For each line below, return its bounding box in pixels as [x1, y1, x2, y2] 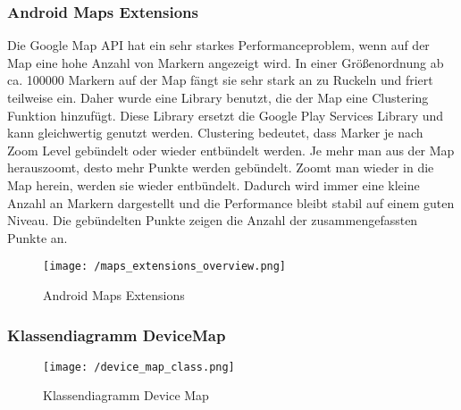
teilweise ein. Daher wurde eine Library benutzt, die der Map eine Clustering [7, 88, 429, 106]
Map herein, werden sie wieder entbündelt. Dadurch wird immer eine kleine [7, 175, 420, 194]
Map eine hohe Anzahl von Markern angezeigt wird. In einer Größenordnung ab [7, 53, 444, 71]
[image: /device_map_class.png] [43, 360, 235, 373]
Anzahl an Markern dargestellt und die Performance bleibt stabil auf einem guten [7, 193, 455, 212]
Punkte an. [7, 228, 68, 247]
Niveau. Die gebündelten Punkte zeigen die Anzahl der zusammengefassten [7, 211, 418, 230]
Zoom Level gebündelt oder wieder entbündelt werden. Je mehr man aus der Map [7, 140, 455, 159]
